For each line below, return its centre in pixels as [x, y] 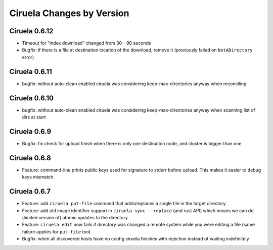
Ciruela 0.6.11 [31, 71]
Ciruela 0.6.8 [30, 158]
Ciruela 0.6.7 [30, 192]
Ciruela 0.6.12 [31, 31]
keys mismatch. [38, 177]
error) [28, 57]
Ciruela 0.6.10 [32, 98]
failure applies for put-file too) [56, 231]
